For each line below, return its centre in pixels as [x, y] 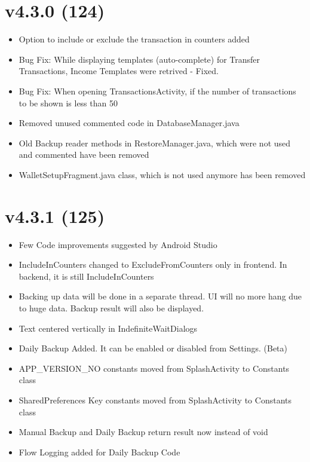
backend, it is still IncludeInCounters [86, 276]
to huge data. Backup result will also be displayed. [111, 308]
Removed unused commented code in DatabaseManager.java [129, 123]
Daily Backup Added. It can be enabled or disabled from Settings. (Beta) [153, 348]
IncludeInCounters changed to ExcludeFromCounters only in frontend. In [153, 264]
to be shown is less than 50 [68, 103]
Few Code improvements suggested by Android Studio [118, 244]
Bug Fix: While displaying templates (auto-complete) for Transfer [139, 59]
